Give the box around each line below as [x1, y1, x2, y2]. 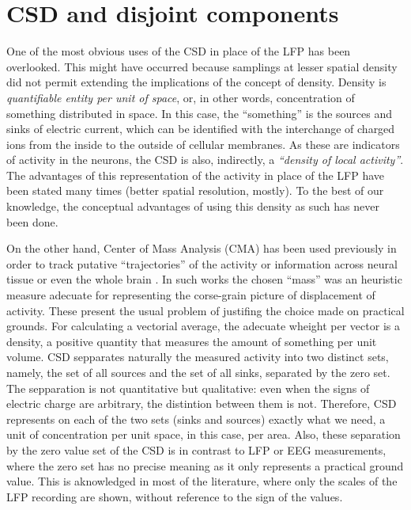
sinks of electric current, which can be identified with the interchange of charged [6, 120, 395, 137]
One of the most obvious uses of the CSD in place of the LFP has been [6, 43, 351, 59]
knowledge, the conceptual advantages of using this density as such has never [6, 198, 379, 215]
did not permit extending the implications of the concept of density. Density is [6, 74, 386, 90]
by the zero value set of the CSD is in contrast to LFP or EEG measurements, [6, 441, 386, 458]
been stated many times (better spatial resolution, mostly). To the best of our [6, 182, 384, 199]
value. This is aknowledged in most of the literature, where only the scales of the [6, 473, 398, 489]
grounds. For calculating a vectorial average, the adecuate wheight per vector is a [6, 318, 400, 334]
